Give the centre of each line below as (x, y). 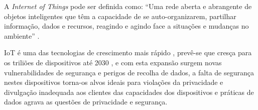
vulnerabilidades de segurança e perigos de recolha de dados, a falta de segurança (129, 72)
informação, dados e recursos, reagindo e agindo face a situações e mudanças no (126, 26)
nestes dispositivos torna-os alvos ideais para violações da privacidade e (114, 82)
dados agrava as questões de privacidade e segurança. (86, 102)
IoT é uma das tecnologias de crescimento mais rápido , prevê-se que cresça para (128, 52)
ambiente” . (22, 35)
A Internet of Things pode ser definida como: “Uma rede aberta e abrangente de (128, 6)
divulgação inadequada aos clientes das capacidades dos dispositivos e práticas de (129, 92)
